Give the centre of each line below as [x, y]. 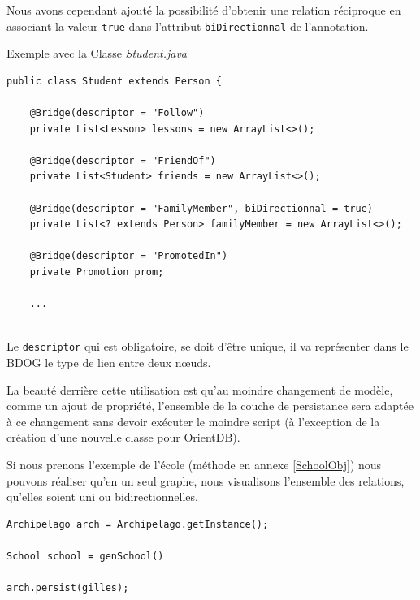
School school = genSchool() [85, 556]
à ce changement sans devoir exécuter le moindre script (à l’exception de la [193, 421]
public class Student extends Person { [114, 81]
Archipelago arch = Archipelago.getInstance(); [138, 524]
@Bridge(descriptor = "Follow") [117, 113]
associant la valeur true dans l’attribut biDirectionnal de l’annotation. [188, 26]
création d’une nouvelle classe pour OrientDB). [123, 437]
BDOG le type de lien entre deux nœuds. [109, 362]
